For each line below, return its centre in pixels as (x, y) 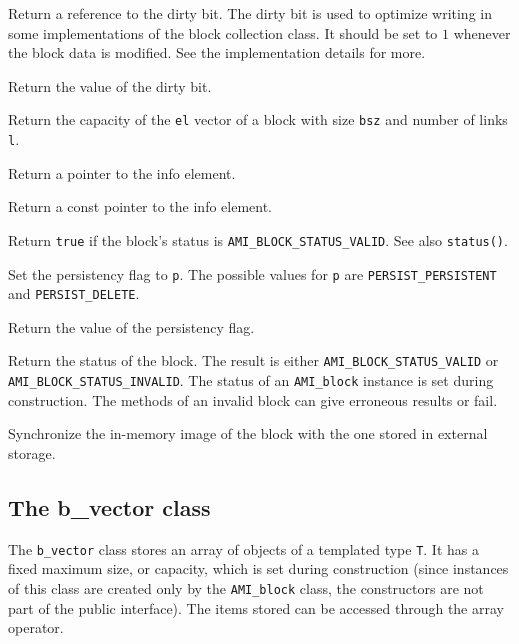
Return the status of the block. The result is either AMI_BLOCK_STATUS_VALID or (253, 360)
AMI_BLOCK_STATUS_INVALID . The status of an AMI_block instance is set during (251, 380)
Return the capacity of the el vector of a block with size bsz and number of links (258, 119)
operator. (36, 627)
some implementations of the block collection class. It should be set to (223, 32)
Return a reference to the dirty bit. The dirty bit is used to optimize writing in (250, 13)
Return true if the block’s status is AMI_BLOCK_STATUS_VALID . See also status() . (258, 239)
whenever (482, 32)
